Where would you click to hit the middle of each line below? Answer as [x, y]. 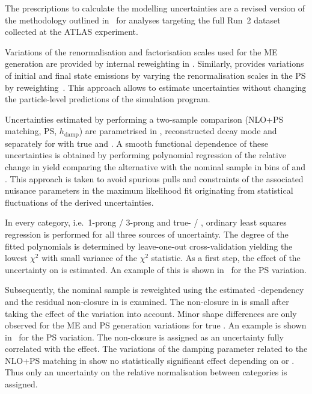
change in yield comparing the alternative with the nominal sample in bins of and [155, 166]
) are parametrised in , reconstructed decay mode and [178, 131]
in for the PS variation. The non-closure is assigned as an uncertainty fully [144, 337]
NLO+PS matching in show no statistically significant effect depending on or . [150, 360]
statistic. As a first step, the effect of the [226, 258]
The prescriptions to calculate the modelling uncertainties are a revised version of [155, 8]
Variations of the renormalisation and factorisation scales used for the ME [141, 51]
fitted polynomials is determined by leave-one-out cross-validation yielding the [149, 246]
